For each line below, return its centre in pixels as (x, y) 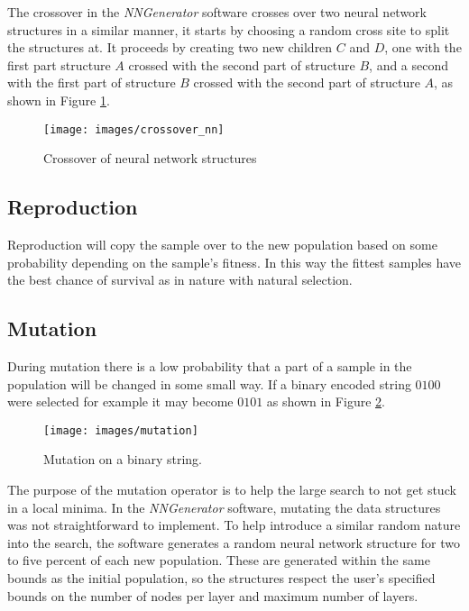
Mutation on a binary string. (123, 459)
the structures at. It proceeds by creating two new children (170, 47)
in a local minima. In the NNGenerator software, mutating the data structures (224, 507)
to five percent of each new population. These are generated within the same (219, 560)
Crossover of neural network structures (150, 158)
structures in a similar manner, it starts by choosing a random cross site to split (229, 29)
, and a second (409, 64)
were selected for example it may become (120, 401)
